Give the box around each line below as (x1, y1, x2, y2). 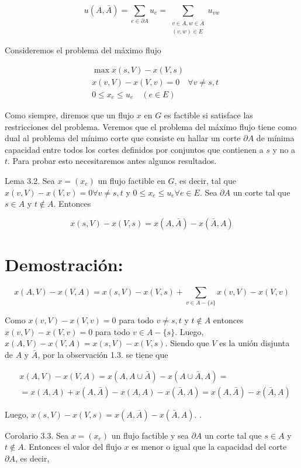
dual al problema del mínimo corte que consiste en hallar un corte (5, 132, 241, 144)
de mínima (256, 132, 295, 144)
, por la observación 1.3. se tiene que (37, 349, 168, 360)
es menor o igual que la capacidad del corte (132, 440, 287, 453)
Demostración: (5, 252, 123, 276)
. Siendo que (165, 337, 209, 349)
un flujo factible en (98, 174, 165, 186)
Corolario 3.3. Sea (5, 429, 68, 441)
